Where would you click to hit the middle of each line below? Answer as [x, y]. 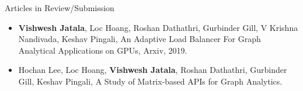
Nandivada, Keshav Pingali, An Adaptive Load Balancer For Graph [140, 39]
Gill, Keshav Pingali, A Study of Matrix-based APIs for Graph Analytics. [150, 81]
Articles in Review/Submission [60, 8]
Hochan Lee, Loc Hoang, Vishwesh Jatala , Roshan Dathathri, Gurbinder [153, 70]
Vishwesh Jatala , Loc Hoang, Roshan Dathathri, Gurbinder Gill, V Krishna [158, 27]
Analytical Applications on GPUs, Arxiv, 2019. [103, 50]
